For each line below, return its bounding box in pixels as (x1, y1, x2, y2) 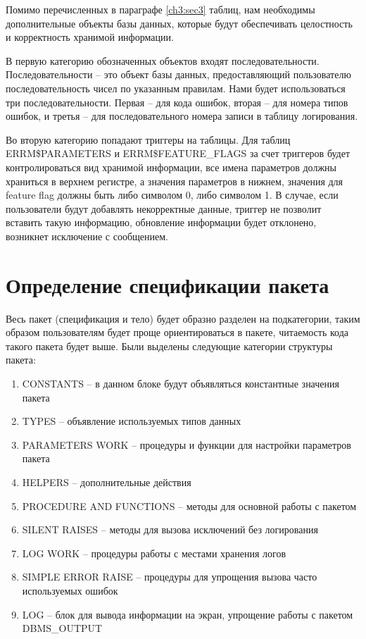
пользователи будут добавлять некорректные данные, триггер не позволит (6, 201, 322, 216)
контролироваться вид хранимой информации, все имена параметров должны (6, 159, 336, 174)
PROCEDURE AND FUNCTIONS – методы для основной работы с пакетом (22, 498, 357, 513)
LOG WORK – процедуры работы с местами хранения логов (22, 545, 286, 560)
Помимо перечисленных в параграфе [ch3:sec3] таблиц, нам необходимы (6, 2, 315, 16)
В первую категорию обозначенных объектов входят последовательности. (6, 53, 320, 68)
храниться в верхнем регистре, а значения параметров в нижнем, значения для (6, 173, 343, 188)
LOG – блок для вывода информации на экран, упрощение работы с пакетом (22, 607, 353, 621)
